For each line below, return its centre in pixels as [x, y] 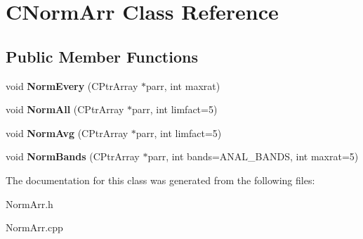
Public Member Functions [102, 56]
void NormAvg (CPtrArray [67, 133]
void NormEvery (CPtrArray [72, 85]
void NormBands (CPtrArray [73, 156]
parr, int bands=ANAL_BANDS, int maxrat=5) [253, 156]
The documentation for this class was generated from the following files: [160, 180]
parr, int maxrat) [183, 85]
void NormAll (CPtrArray [65, 109]
